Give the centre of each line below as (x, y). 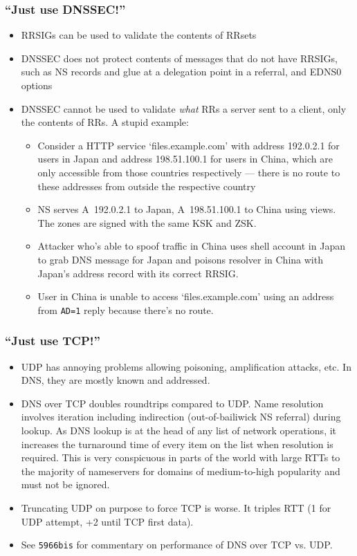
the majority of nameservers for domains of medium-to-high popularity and (181, 471)
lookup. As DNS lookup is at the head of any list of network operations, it (179, 430)
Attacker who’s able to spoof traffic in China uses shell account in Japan (191, 246)
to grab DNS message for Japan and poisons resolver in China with (180, 259)
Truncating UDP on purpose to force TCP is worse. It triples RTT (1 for (176, 507)
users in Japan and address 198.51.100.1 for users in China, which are (185, 159)
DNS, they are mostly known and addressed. (116, 380)
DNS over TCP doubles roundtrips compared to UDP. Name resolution (172, 403)
